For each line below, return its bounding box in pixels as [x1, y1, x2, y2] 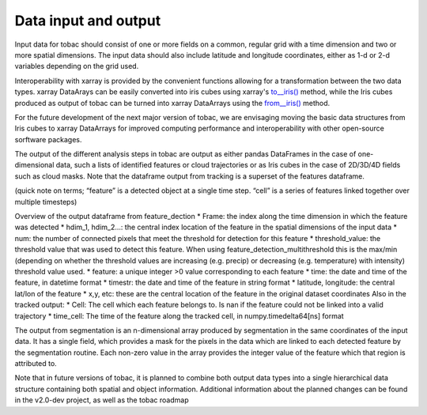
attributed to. [14, 359, 57, 368]
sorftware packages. [14, 134, 82, 144]
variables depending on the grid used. [14, 62, 139, 71]
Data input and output [14, 12, 161, 29]
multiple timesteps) [14, 197, 77, 206]
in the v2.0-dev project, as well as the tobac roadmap [14, 395, 189, 405]
